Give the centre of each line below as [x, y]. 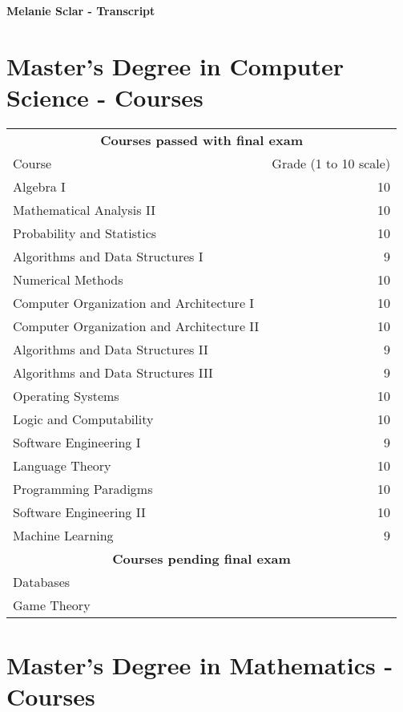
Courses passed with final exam [201, 140]
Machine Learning [63, 535]
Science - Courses [105, 97]
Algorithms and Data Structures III [113, 372]
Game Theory [52, 605]
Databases [42, 581]
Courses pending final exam [201, 558]
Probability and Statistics [85, 233]
